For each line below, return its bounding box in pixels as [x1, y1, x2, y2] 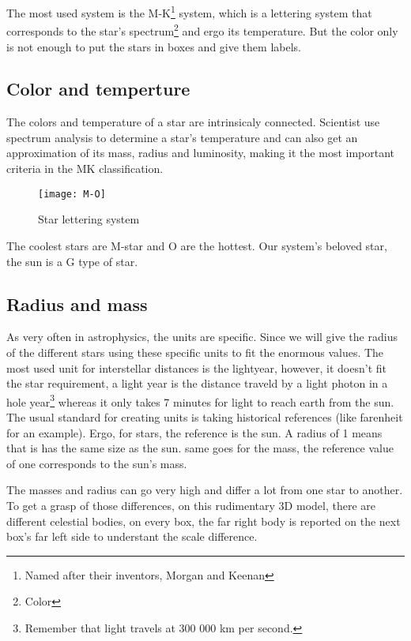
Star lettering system [38, 211, 140, 227]
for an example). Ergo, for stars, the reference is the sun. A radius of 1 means [6, 424, 383, 440]
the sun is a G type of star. [6, 253, 138, 269]
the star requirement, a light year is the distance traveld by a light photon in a [6, 375, 388, 392]
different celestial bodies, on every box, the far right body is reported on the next [6, 512, 401, 529]
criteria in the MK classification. [6, 160, 164, 177]
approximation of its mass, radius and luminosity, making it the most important [6, 144, 395, 161]
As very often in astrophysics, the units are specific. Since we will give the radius [6, 328, 398, 345]
